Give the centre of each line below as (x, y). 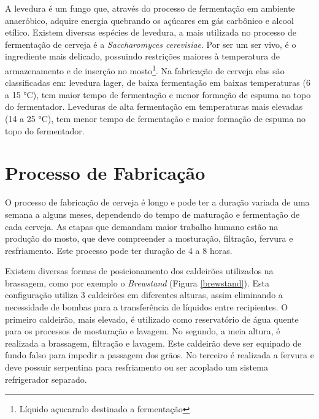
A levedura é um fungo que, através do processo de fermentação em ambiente (150, 8)
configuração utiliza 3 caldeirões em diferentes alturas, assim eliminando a (144, 295)
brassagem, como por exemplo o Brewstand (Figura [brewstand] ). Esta (137, 283)
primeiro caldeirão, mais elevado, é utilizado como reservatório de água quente (152, 319)
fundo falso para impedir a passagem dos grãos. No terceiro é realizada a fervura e (159, 355)
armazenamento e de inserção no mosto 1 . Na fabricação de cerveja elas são (145, 69)
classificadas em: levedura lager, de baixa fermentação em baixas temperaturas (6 (158, 83)
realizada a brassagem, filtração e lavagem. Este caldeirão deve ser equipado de (153, 343)
